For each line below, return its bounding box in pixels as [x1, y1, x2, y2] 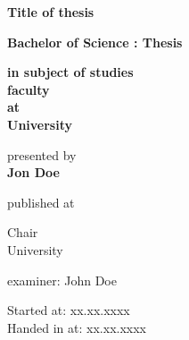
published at [7, 192, 75, 211]
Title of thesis [7, 3, 94, 21]
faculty [7, 80, 50, 98]
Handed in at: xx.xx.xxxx [7, 318, 146, 336]
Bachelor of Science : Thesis [7, 32, 183, 51]
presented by [7, 145, 77, 164]
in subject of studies [7, 63, 134, 81]
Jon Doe [7, 163, 60, 182]
